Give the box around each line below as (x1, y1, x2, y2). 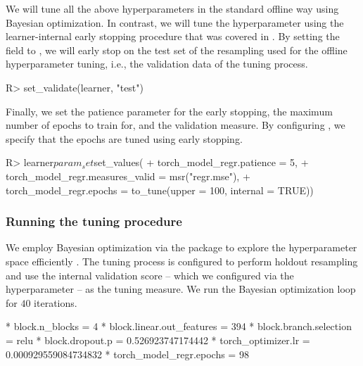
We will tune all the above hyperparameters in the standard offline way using (6, 1, 339, 15)
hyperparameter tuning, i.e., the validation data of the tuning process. (6, 56, 308, 71)
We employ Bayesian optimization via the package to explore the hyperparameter (6, 240, 357, 255)
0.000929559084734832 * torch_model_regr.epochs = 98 (6, 346, 249, 361)
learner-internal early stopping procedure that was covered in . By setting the (6, 29, 340, 44)
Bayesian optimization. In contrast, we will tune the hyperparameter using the (6, 15, 344, 30)
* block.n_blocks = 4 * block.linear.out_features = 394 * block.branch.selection (6, 319, 352, 334)
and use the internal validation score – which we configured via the (6, 267, 294, 282)
